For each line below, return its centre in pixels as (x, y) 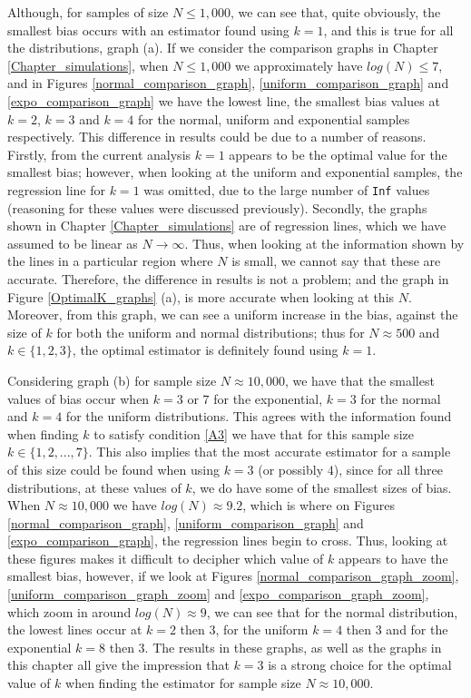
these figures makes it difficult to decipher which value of (166, 558)
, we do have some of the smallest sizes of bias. (322, 487)
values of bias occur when (78, 398)
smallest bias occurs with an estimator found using (148, 29)
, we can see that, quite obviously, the (336, 12)
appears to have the (393, 558)
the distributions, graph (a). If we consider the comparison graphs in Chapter (223, 48)
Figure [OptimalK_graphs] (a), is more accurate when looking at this (201, 296)
